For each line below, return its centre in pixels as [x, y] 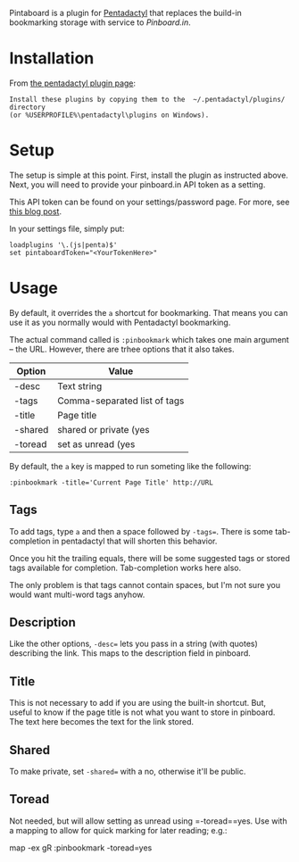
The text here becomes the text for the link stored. [102, 722]
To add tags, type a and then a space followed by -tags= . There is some [141, 531]
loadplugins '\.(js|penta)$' [63, 245]
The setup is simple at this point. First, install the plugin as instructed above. [149, 175]
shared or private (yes [104, 429]
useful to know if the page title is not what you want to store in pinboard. [142, 712]
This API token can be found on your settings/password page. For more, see [149, 202]
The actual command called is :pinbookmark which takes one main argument [149, 339]
